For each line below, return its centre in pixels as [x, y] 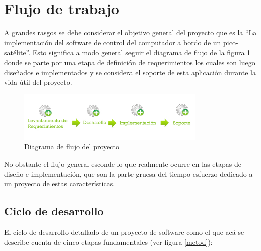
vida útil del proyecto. [38, 82]
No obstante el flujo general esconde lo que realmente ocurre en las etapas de [123, 163]
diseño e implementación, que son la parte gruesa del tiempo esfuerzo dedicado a [128, 173]
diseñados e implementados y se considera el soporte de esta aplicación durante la [130, 72]
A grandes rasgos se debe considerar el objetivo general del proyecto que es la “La [130, 33]
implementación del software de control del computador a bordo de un [113, 42]
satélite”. [17, 52]
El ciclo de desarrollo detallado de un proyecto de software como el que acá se [124, 232]
